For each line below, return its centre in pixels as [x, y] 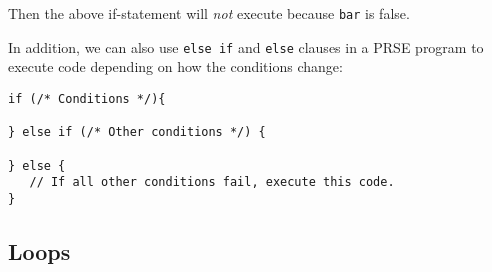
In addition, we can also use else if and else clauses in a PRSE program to [246, 46]
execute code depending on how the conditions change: [175, 66]
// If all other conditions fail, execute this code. [212, 182]
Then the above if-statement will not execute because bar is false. [209, 13]
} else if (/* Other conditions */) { [137, 132]
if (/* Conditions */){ [87, 98]
